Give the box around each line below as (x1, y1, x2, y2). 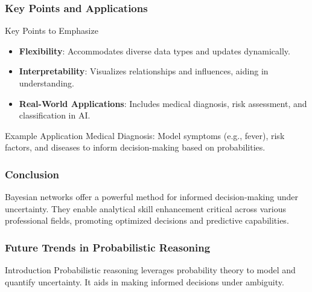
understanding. (19, 77, 74, 89)
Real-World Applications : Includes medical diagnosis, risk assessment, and (19, 97, 307, 109)
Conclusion (5, 166, 59, 181)
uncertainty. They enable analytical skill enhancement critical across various (5, 202, 286, 215)
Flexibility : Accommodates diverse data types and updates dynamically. (19, 44, 290, 57)
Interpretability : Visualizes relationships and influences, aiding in (19, 65, 269, 77)
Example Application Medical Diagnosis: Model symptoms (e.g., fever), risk (5, 129, 285, 141)
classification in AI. (19, 109, 91, 122)
